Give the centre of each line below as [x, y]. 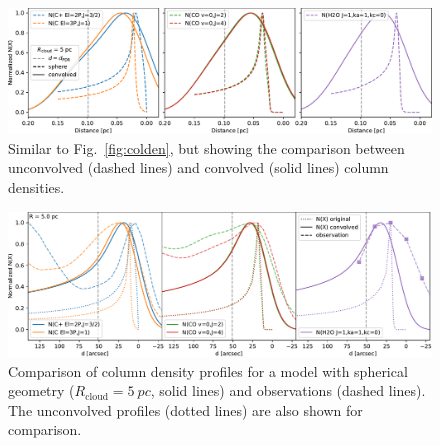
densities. [36, 187]
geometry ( [41, 390]
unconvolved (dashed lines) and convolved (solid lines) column [198, 167]
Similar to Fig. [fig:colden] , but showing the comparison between [206, 147]
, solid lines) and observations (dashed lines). [288, 390]
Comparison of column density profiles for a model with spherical [208, 370]
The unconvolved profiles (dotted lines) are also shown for [185, 409]
